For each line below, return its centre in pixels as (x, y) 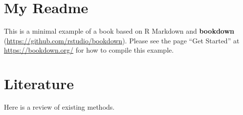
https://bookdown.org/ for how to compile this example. (89, 50)
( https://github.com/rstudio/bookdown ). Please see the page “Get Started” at (122, 40)
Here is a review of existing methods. (59, 107)
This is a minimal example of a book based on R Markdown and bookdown (119, 31)
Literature (39, 84)
